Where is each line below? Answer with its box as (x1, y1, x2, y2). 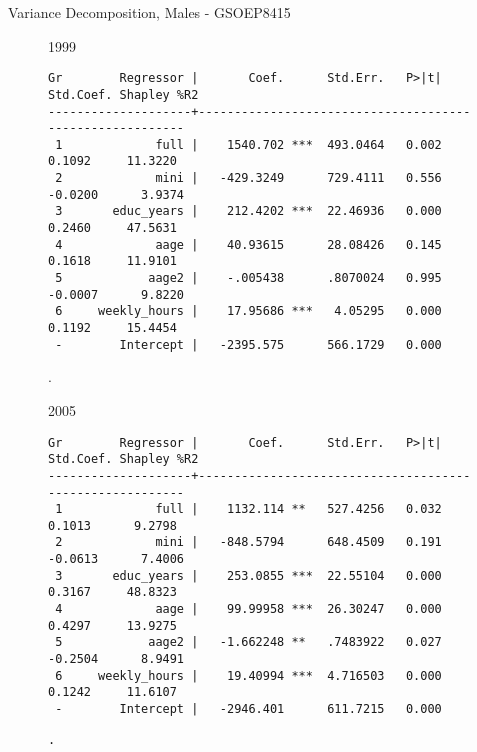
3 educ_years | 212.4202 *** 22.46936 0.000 (55, 204, 442, 219)
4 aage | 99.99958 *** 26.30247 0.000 (55, 602, 442, 617)
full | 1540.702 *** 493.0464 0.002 (155, 137, 442, 152)
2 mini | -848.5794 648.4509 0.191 (55, 535, 442, 550)
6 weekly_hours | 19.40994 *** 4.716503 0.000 (55, 668, 442, 683)
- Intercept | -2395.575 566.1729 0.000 (55, 337, 442, 352)
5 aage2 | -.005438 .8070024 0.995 (55, 271, 442, 286)
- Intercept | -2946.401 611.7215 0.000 (55, 702, 442, 717)
